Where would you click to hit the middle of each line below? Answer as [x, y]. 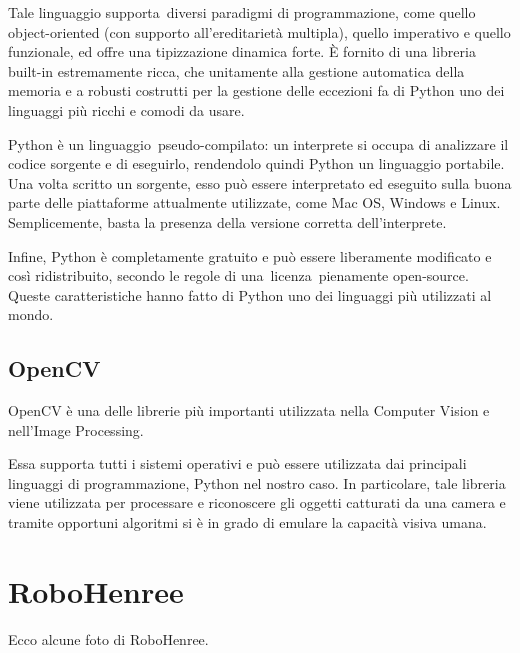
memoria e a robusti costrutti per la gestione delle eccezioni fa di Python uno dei [256, 90]
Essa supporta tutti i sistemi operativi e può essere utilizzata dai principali [237, 463]
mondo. [31, 314]
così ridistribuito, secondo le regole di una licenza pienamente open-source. [238, 275]
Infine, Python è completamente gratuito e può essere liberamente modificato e [250, 255]
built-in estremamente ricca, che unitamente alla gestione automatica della [236, 70]
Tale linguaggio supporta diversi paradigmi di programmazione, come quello [242, 12]
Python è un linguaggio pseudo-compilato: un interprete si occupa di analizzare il [258, 143]
